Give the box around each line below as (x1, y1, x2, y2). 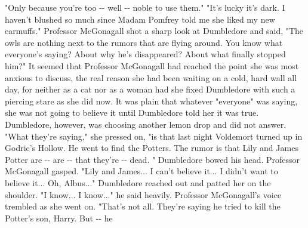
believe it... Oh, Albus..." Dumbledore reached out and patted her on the (5, 176, 271, 189)
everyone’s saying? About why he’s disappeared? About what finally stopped (5, 48, 286, 60)
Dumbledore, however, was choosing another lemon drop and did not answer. (5, 118, 287, 130)
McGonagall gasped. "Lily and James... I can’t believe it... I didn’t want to (5, 165, 278, 177)
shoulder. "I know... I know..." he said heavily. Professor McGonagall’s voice (5, 188, 282, 201)
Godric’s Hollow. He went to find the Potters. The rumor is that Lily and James (5, 141, 298, 154)
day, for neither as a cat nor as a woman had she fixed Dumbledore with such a (5, 83, 295, 95)
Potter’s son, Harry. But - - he (5, 211, 113, 224)
